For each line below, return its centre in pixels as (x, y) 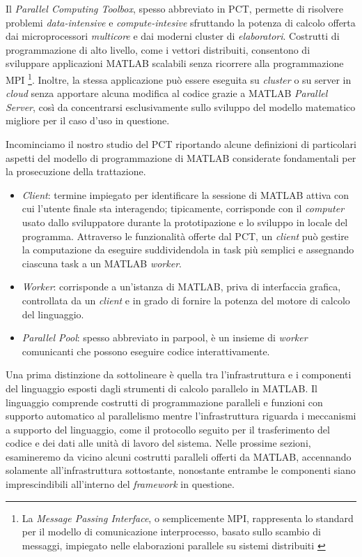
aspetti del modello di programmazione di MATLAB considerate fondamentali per (181, 157)
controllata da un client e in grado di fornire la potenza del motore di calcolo (186, 300)
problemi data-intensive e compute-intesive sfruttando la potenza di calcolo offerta (181, 22)
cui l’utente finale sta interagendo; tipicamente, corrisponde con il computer (183, 208)
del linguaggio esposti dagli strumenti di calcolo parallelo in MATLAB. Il (162, 388)
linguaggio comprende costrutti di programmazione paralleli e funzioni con (164, 402)
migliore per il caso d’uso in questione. (88, 120)
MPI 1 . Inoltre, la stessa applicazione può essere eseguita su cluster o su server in (179, 78)
